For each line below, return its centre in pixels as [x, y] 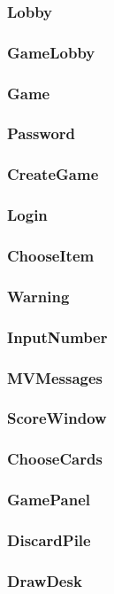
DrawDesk [45, 580]
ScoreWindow [57, 418]
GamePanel [49, 500]
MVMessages [55, 377]
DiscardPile [49, 539]
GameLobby [51, 52]
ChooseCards [55, 459]
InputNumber [57, 336]
